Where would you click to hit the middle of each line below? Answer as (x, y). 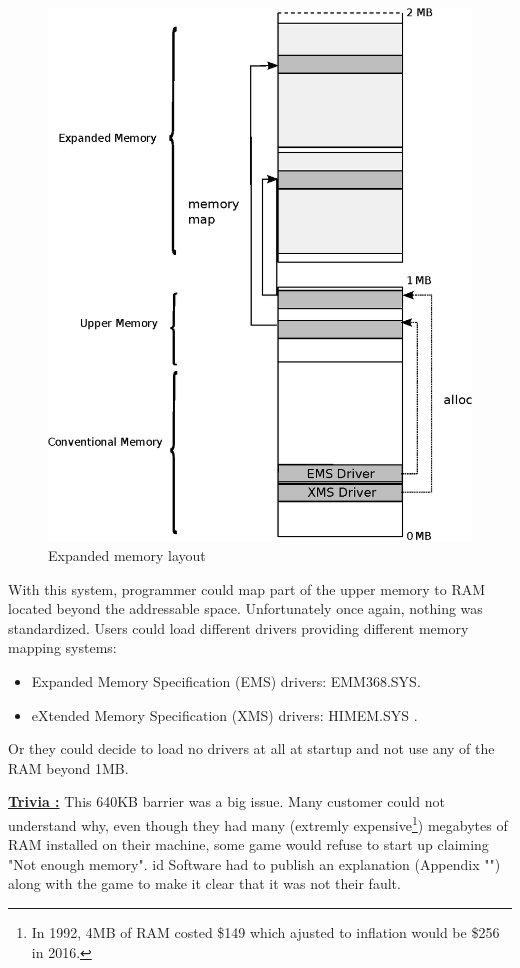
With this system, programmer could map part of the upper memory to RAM (247, 588)
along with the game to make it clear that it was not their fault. (204, 883)
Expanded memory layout (127, 554)
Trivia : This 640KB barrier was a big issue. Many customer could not (226, 801)
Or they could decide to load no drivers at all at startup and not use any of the (251, 748)
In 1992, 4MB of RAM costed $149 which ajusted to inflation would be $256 (265, 931)
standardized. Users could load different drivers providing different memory (238, 627)
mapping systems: (62, 647)
